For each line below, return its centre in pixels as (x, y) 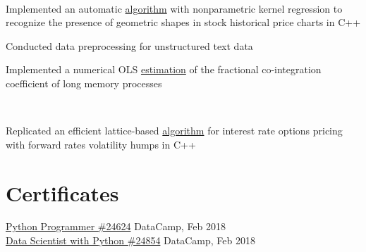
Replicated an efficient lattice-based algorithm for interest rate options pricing (174, 131)
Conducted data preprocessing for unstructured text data (129, 45)
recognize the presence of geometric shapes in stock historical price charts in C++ (183, 22)
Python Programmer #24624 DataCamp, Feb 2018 (116, 226)
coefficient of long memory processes (84, 83)
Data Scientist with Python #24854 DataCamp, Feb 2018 (130, 240)
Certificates (62, 193)
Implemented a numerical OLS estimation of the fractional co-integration (164, 69)
